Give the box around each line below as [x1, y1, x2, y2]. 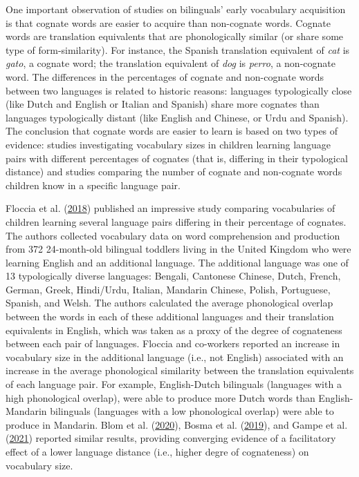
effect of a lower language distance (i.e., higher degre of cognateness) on [6, 445, 309, 458]
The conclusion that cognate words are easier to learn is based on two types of [6, 124, 338, 138]
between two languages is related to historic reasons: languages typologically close [6, 83, 352, 97]
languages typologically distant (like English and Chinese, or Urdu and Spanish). [6, 110, 349, 124]
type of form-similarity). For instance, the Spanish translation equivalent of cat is [6, 42, 350, 57]
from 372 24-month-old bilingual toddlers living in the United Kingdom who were [6, 242, 351, 256]
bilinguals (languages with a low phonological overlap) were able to [50, 404, 334, 418]
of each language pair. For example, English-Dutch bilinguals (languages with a [6, 377, 342, 391]
